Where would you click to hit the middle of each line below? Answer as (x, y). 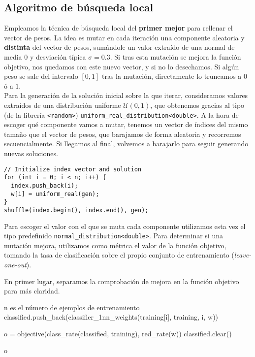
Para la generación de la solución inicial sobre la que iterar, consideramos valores (126, 95)
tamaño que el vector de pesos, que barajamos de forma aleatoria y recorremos (123, 134)
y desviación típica (58, 56)
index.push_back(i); (45, 185)
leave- (243, 255)
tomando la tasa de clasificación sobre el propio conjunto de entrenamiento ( (119, 255)
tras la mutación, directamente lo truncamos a (172, 76)
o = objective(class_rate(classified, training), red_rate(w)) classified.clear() (118, 333)
